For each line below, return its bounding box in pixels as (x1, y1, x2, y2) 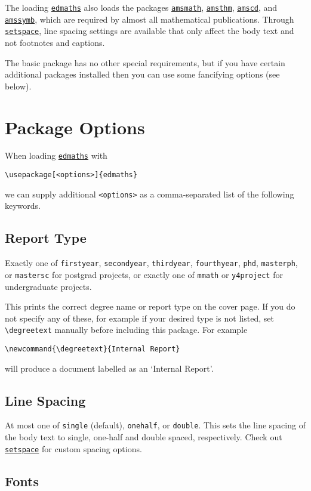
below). (5, 79, 32, 92)
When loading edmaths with (5, 149, 107, 162)
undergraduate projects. (5, 280, 92, 292)
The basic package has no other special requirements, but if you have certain (5, 56, 285, 69)
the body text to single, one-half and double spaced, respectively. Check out (5, 431, 282, 443)
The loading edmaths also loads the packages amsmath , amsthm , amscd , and (5, 1, 278, 13)
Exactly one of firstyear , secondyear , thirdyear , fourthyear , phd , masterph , (5, 257, 298, 269)
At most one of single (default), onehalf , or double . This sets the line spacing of (5, 419, 306, 431)
